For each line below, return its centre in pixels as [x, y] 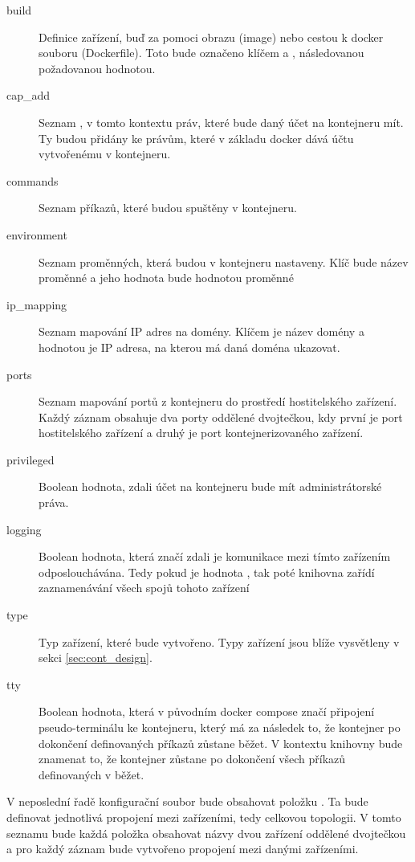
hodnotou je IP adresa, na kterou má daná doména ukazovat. [189, 347]
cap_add [28, 95]
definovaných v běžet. [92, 774]
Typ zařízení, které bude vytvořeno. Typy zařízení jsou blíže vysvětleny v [219, 641]
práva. [54, 502]
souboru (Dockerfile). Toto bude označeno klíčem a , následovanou [201, 53]
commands [33, 180]
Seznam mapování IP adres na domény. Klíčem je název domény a [201, 331]
